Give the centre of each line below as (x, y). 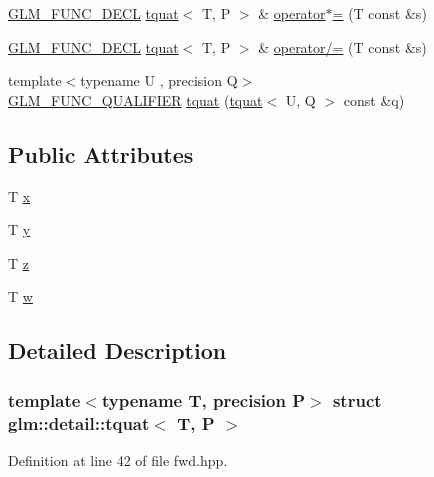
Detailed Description (117, 350)
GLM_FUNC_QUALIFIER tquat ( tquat (135, 99)
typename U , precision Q (159, 80)
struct (357, 399)
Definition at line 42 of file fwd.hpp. (118, 459)
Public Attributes (101, 153)
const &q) (374, 99)
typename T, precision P (203, 399)
